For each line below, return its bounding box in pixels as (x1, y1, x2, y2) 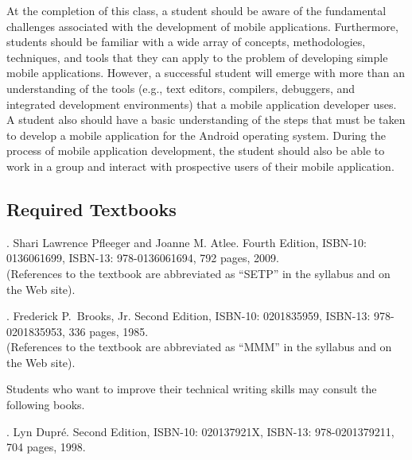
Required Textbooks (6, 196, 177, 221)
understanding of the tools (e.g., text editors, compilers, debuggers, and (6, 79, 356, 96)
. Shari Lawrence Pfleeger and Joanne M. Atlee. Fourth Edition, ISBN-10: (6, 234, 367, 250)
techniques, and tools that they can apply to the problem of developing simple (6, 48, 388, 65)
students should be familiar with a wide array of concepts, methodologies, (6, 33, 366, 50)
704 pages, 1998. (6, 439, 86, 455)
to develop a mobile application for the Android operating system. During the (6, 126, 386, 143)
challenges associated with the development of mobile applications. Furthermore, (6, 17, 398, 34)
